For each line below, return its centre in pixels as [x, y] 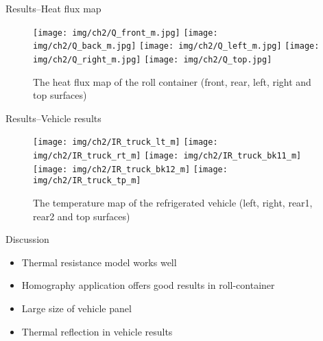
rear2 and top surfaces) [82, 216]
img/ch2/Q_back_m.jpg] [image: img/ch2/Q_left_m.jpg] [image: [176, 46]
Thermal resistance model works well [99, 262]
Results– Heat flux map [53, 8]
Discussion [27, 239]
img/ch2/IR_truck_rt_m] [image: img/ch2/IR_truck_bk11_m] [167, 156]
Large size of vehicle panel [76, 308]
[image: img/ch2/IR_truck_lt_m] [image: [125, 142]
